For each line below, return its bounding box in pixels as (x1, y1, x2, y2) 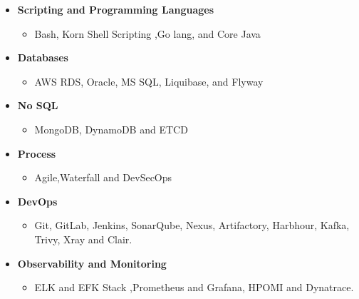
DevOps (17, 193, 58, 208)
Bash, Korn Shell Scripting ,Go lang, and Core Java (34, 26, 261, 41)
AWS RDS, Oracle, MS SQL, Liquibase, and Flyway (34, 74, 264, 88)
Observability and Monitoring (17, 255, 167, 270)
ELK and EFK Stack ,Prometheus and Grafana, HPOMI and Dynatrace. (34, 280, 354, 295)
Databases (17, 50, 68, 65)
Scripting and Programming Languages (17, 2, 214, 16)
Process (17, 146, 56, 161)
